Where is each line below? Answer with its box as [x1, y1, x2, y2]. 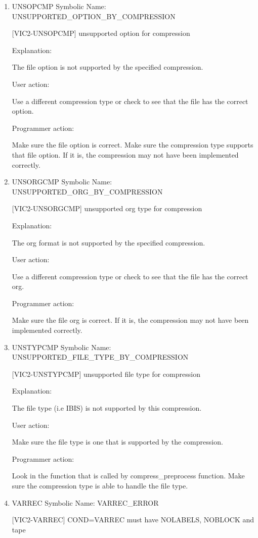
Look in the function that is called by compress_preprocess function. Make [12, 470, 245, 481]
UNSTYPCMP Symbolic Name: [12, 341, 111, 352]
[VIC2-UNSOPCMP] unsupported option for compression [12, 28, 190, 38]
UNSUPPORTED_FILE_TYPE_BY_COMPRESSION [12, 352, 189, 362]
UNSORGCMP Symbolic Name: [12, 176, 112, 187]
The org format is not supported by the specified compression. [12, 237, 205, 248]
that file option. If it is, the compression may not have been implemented [12, 149, 239, 160]
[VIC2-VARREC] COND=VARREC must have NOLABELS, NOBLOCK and [12, 514, 254, 525]
